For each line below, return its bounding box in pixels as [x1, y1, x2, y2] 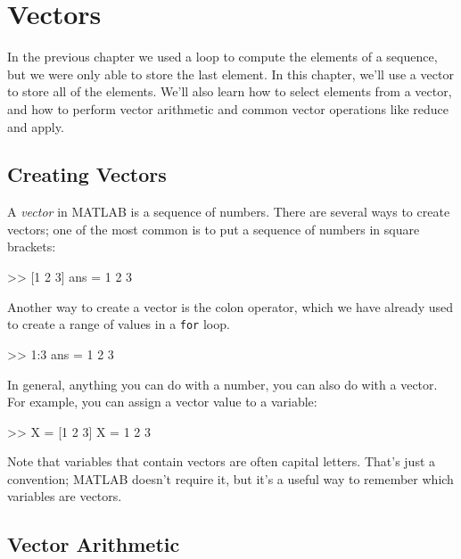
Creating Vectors [7, 160, 167, 188]
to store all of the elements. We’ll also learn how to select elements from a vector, [7, 82, 452, 101]
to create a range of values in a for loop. [7, 315, 230, 333]
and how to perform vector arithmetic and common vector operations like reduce [7, 99, 449, 118]
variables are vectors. [7, 487, 122, 506]
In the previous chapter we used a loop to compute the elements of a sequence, [7, 47, 438, 66]
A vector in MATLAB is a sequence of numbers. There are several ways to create [7, 202, 450, 221]
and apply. [7, 117, 64, 136]
